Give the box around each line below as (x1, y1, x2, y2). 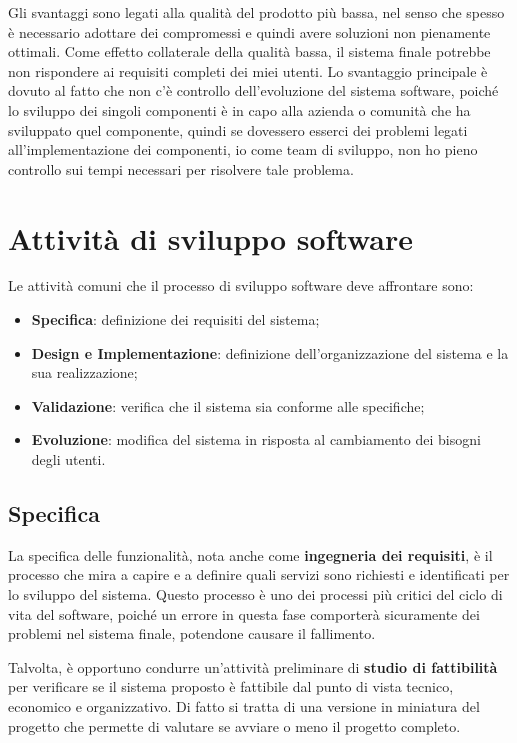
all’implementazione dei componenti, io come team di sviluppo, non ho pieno (8, 139, 478, 160)
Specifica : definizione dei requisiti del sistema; (31, 309, 320, 330)
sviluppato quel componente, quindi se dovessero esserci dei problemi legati (8, 119, 468, 140)
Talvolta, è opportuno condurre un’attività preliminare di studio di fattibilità (8, 656, 498, 677)
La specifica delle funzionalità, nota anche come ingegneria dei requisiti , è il (8, 544, 493, 565)
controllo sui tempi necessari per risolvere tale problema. (8, 158, 354, 179)
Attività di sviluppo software (8, 217, 414, 258)
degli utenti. (31, 449, 106, 470)
